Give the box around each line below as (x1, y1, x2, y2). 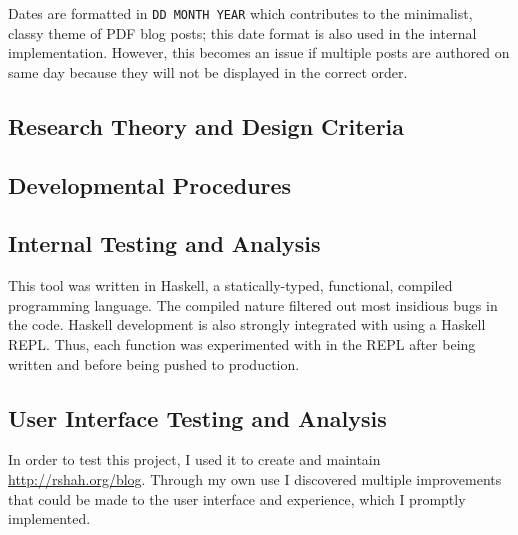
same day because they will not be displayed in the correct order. (8, 61, 408, 82)
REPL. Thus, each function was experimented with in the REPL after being (8, 333, 476, 354)
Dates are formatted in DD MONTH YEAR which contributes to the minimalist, (8, 3, 473, 23)
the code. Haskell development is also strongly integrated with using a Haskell (8, 314, 486, 335)
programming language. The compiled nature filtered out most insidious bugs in (8, 294, 498, 315)
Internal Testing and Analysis (8, 228, 321, 259)
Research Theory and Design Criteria (8, 110, 405, 141)
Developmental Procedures (8, 169, 292, 200)
